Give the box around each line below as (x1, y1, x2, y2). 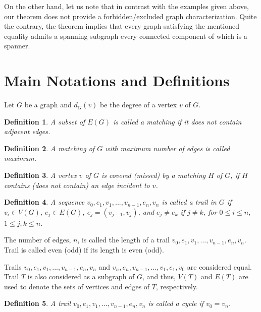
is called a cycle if (148, 298, 204, 308)
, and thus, (142, 271, 176, 282)
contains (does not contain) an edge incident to (4, 179, 150, 190)
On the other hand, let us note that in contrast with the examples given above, (4, 1, 249, 11)
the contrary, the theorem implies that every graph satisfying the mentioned (4, 21, 239, 31)
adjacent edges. (4, 126, 50, 137)
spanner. (4, 40, 30, 51)
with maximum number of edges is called (105, 143, 230, 153)
